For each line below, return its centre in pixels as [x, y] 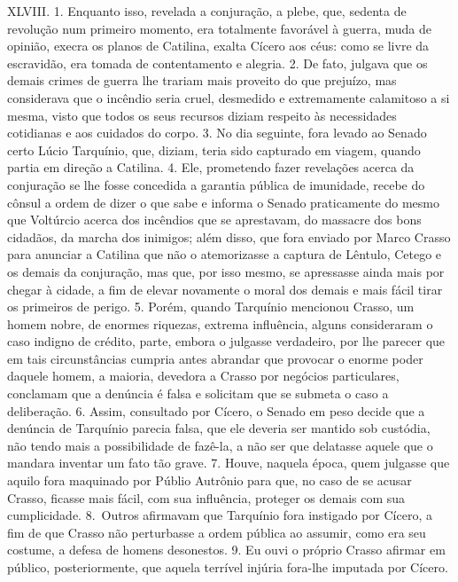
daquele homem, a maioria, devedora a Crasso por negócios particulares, [203, 376]
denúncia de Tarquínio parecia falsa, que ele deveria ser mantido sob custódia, [219, 428]
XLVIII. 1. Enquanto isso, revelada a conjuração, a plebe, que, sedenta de [207, 11]
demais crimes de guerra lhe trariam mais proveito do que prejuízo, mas [202, 80]
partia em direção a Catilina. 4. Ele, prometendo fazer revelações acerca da [211, 167]
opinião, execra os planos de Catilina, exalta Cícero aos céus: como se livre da [218, 46]
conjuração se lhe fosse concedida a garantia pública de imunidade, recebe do [216, 184]
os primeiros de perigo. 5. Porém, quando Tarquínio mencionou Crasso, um [211, 307]
